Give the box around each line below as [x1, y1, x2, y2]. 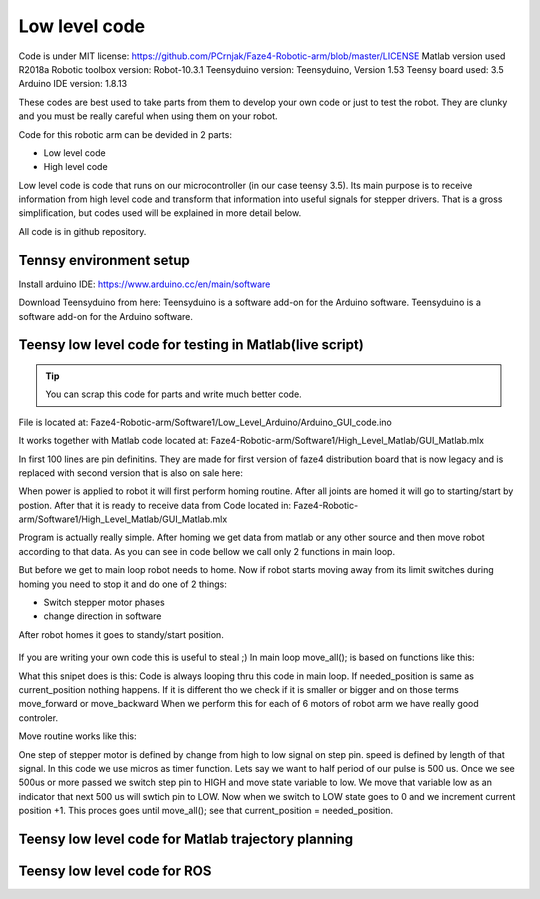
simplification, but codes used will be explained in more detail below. [18, 207, 302, 219]
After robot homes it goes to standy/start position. [18, 628, 224, 640]
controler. [18, 711, 59, 724]
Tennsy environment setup [18, 251, 190, 269]
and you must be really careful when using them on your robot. [18, 110, 279, 122]
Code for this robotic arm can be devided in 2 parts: [18, 128, 232, 140]
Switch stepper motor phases [43, 596, 165, 609]
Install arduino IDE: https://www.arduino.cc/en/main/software [18, 278, 271, 290]
